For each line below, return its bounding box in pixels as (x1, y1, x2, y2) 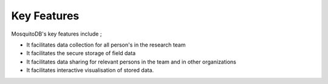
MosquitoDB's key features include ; (11, 30, 102, 37)
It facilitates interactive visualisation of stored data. (26, 66, 154, 74)
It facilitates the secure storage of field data (26, 50, 136, 57)
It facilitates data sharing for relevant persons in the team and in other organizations (26, 58, 237, 65)
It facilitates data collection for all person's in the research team (26, 41, 186, 48)
